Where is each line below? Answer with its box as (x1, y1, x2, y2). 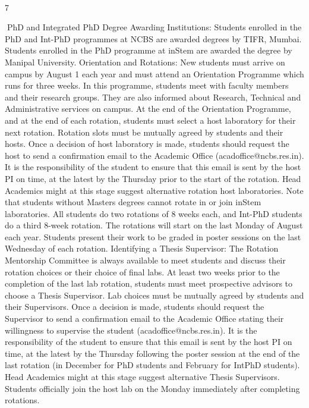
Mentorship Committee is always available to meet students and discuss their (5, 254, 286, 266)
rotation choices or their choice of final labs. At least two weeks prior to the (5, 265, 280, 278)
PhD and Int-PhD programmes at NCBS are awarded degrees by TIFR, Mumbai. (5, 32, 302, 45)
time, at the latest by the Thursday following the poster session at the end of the (5, 347, 300, 359)
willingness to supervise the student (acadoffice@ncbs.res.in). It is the (5, 324, 257, 336)
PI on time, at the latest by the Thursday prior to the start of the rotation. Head (5, 172, 301, 184)
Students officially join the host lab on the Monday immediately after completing (5, 382, 300, 394)
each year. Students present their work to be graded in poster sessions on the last (5, 230, 301, 243)
